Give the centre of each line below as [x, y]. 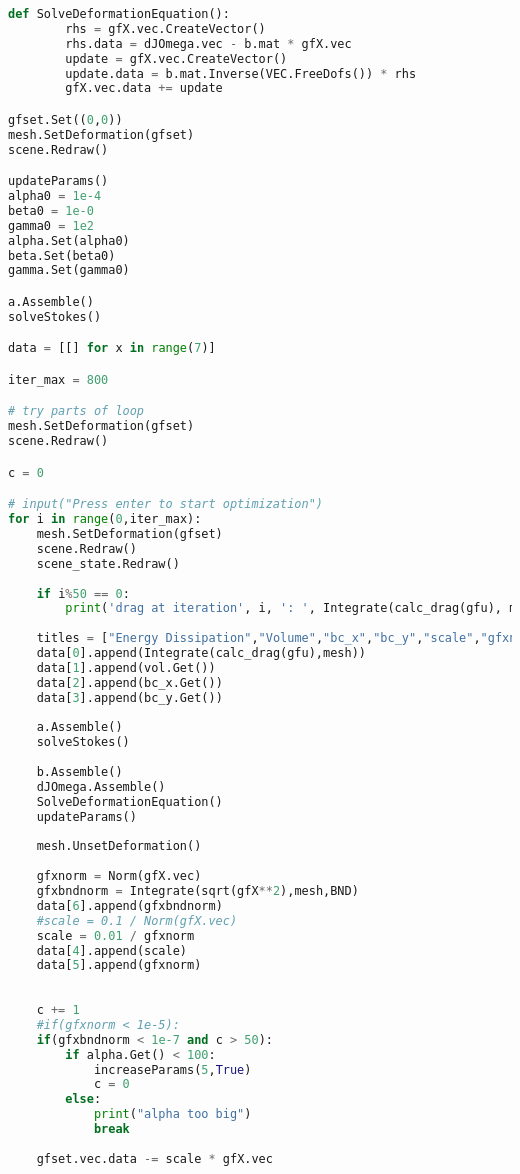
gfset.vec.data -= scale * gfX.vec [154, 1158]
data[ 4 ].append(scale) [111, 950]
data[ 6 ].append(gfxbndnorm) [129, 905]
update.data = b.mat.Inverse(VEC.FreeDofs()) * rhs [241, 73]
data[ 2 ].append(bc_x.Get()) [129, 682]
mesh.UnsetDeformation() [119, 846]
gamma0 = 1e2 [51, 225]
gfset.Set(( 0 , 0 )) [65, 119]
